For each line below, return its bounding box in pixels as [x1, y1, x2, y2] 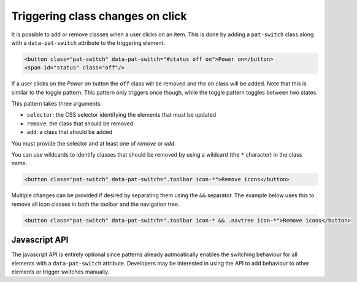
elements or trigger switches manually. [11, 268, 110, 276]
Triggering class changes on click [11, 9, 187, 23]
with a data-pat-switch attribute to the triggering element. [11, 39, 166, 46]
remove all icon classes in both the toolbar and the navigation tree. [11, 200, 180, 208]
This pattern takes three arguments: [11, 100, 102, 108]
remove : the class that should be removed [26, 120, 134, 127]
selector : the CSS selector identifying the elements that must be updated [26, 111, 217, 119]
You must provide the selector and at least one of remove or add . [11, 139, 176, 147]
